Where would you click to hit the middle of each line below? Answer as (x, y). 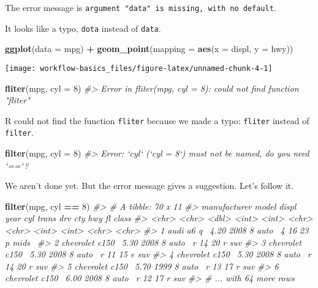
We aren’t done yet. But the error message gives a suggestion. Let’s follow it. (150, 186)
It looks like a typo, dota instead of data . (83, 28)
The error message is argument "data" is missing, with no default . (141, 7)
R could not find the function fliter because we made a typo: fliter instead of (157, 120)
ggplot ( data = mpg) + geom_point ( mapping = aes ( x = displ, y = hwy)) (149, 49)
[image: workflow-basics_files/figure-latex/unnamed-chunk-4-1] (139, 68)
